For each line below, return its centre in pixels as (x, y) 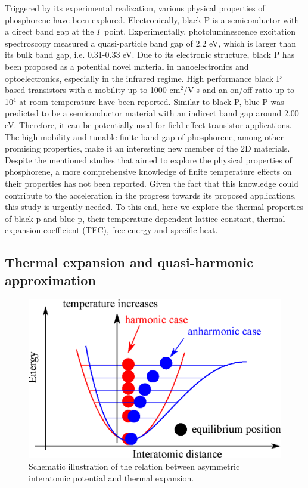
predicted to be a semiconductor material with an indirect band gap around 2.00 (152, 113)
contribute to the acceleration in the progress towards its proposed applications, (151, 195)
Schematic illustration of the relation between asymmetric (134, 466)
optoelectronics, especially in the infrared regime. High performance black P (144, 78)
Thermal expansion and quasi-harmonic (129, 262)
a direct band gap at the (49, 31)
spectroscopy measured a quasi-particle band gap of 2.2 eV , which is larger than (151, 43)
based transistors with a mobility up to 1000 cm (93, 90)
